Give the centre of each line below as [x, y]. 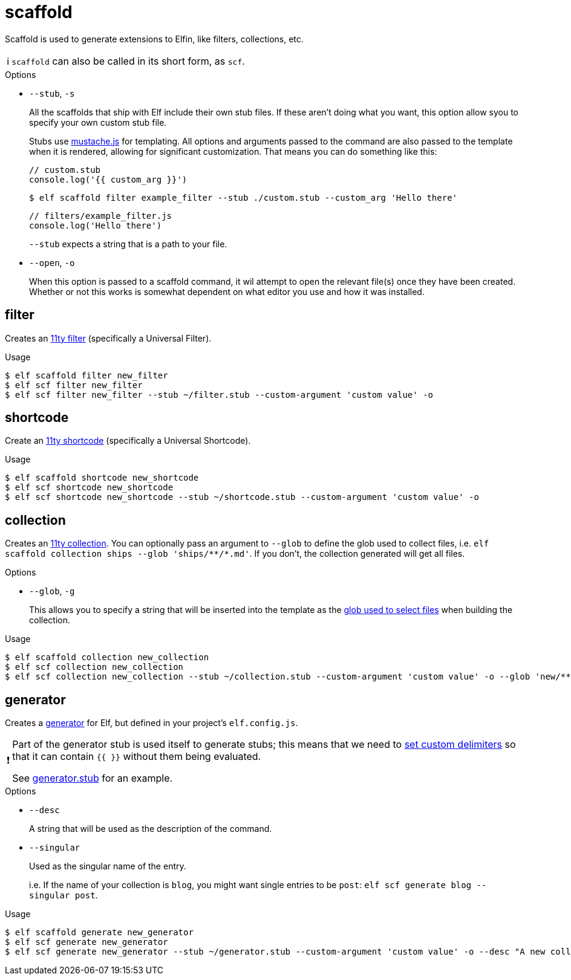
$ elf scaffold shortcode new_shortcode [102, 478]
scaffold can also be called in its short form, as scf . [128, 61]
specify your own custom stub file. [98, 122]
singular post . [64, 895]
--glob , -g [52, 591]
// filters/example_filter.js [101, 216]
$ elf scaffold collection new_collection [107, 657]
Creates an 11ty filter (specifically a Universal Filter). [108, 338]
